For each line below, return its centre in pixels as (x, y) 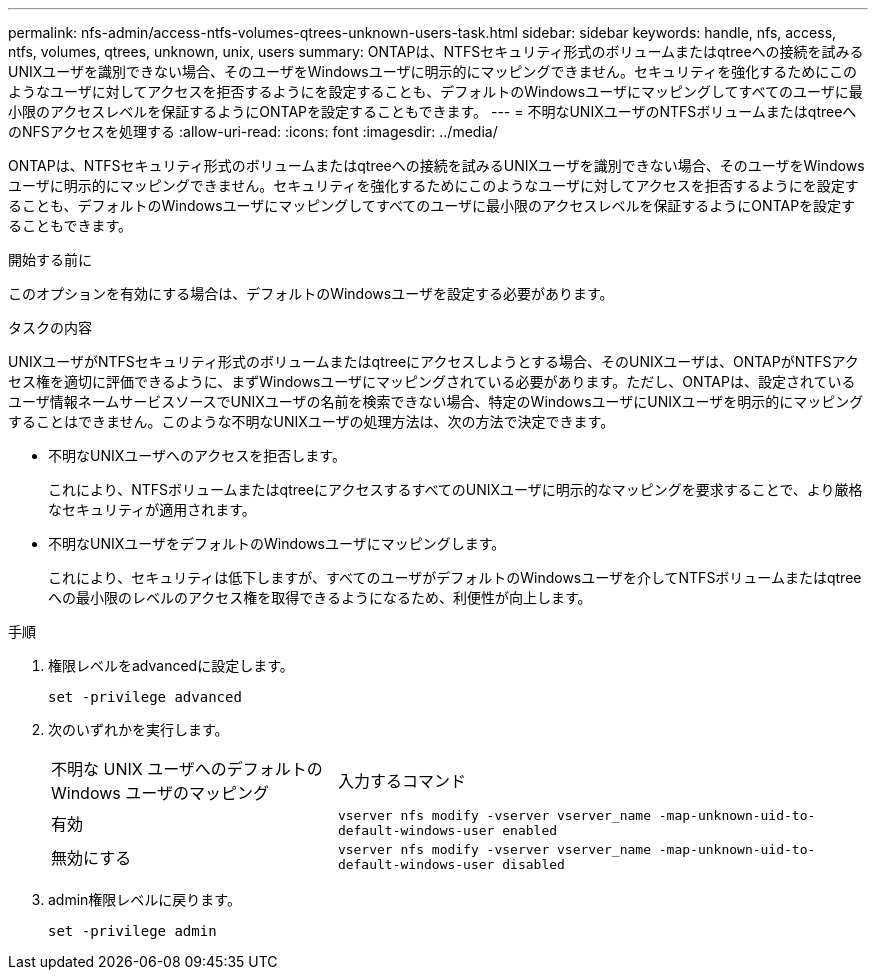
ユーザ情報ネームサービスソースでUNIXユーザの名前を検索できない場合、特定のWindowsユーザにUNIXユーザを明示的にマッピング (436, 401)
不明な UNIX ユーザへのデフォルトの (187, 769)
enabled (530, 830)
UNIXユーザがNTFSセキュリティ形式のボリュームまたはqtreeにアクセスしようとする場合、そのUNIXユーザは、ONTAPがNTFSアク (433, 361)
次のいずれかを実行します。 (138, 729)
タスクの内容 (50, 327)
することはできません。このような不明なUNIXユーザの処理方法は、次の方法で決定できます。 (311, 421)
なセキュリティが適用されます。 (152, 509)
